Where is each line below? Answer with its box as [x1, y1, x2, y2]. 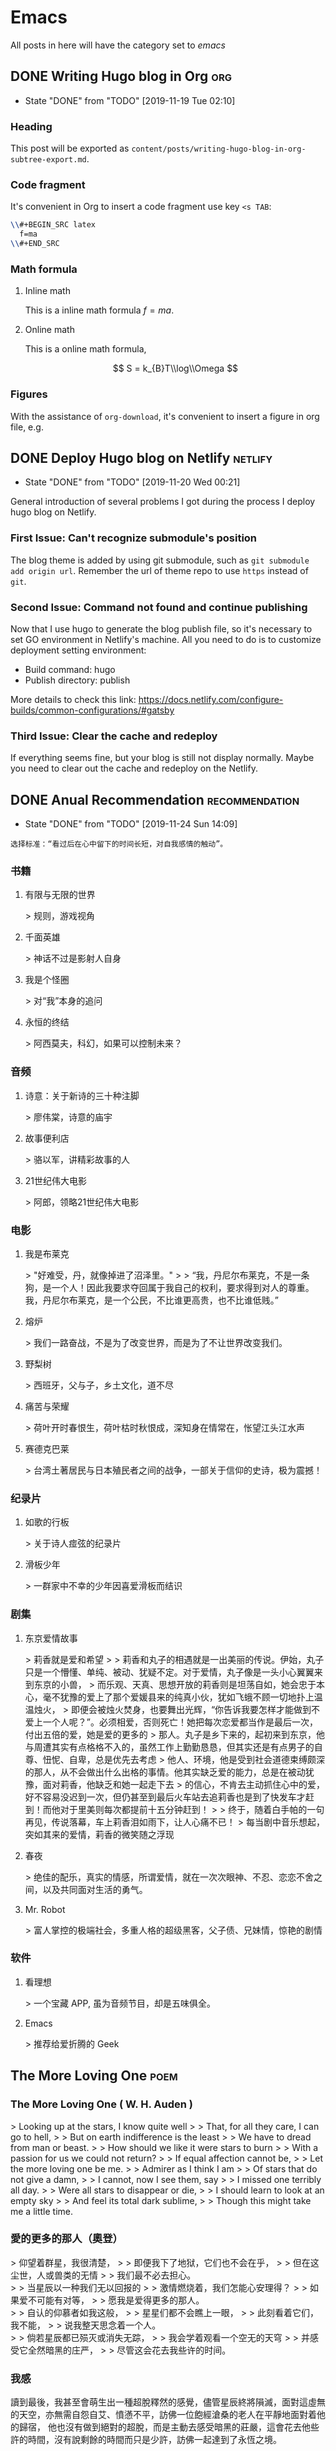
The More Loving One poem [10, 2067, 178, 2085]
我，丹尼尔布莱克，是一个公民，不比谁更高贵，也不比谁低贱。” [24, 1294, 279, 1306]
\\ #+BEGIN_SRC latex [10, 220, 97, 230]
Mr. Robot [24, 1903, 66, 1915]
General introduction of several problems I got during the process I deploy [10, 496, 316, 508]
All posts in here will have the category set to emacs [10, 39, 226, 51]
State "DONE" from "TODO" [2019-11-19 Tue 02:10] [24, 94, 236, 106]
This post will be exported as [10, 142, 130, 155]
